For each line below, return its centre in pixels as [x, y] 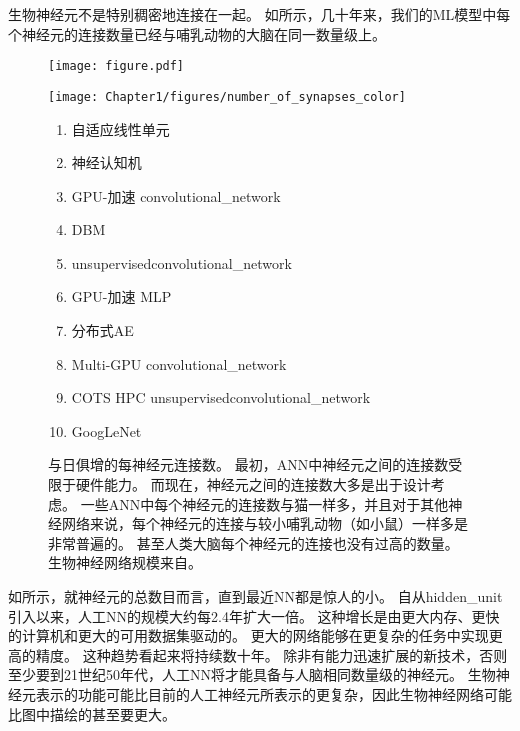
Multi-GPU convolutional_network [179, 363]
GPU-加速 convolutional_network [176, 195]
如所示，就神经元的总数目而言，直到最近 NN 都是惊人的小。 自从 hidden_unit [255, 596]
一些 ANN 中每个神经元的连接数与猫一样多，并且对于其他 [264, 503]
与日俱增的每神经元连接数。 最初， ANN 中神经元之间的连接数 [248, 464]
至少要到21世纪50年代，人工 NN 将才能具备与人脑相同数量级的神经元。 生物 [252, 674]
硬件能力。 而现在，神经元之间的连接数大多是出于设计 [253, 484]
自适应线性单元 [120, 128]
